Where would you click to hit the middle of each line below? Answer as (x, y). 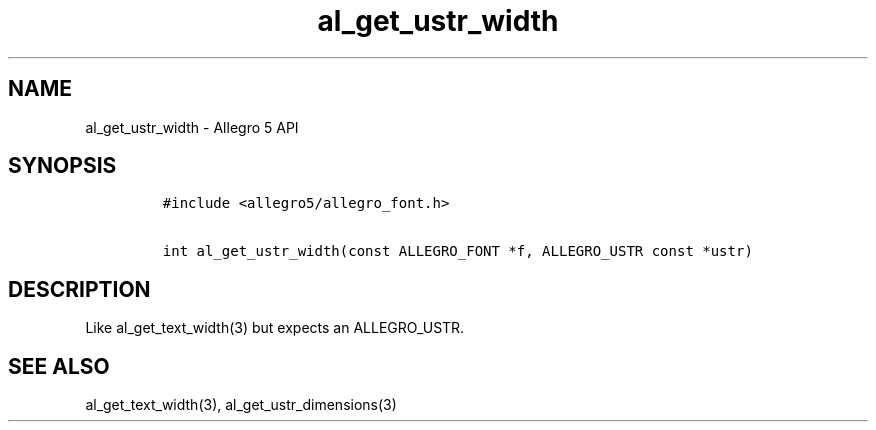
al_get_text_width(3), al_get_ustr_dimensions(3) (241, 405)
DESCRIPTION (79, 289)
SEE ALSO (59, 366)
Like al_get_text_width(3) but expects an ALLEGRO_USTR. (275, 328)
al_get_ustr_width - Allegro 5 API (192, 127)
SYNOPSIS (62, 166)
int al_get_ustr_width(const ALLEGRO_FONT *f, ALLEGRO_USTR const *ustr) (457, 251)
